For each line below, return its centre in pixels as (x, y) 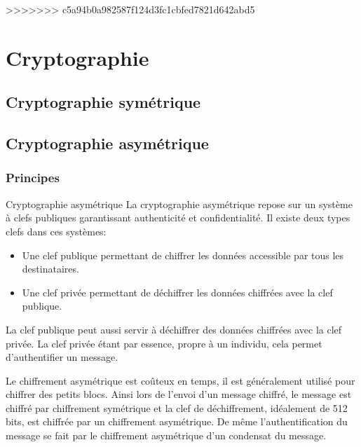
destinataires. (50, 269)
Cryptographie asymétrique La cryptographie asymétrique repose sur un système (179, 204)
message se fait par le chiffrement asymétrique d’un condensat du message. (166, 435)
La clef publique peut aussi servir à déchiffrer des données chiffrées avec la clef (174, 329)
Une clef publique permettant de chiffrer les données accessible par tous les (183, 255)
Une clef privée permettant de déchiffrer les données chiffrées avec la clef (177, 292)
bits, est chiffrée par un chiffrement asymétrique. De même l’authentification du (177, 421)
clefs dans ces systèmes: (56, 231)
